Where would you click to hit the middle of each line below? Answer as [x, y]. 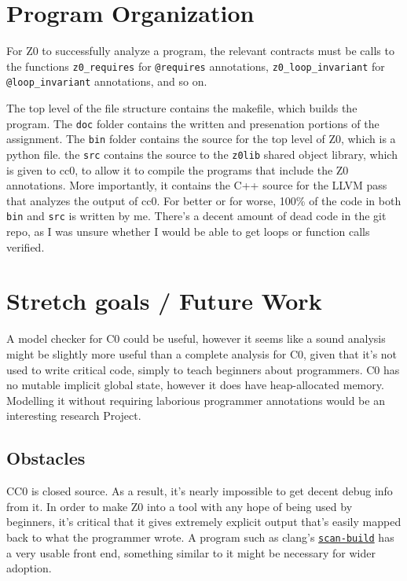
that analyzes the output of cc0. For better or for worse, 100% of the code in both [204, 200]
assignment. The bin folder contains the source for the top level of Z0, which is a [201, 139]
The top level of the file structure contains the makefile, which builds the [182, 108]
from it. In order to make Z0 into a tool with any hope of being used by [180, 506]
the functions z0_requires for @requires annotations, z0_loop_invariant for [196, 66]
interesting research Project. [74, 416]
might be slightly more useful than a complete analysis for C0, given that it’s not [202, 353]
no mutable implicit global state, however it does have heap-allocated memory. [195, 385]
